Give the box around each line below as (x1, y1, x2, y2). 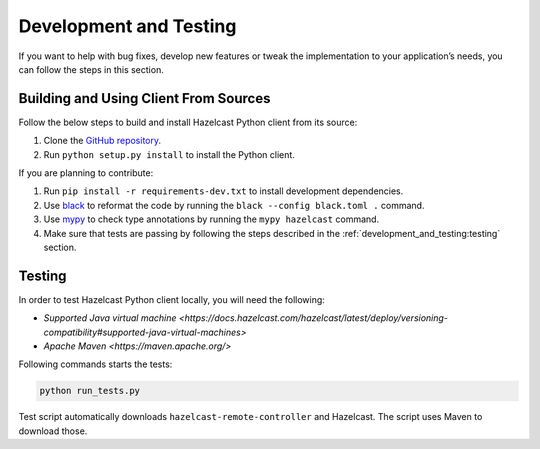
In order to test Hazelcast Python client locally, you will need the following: (18, 293, 325, 305)
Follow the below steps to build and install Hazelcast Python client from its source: (18, 116, 358, 128)
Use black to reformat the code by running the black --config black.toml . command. (43, 199, 425, 211)
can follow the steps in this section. (18, 63, 164, 75)
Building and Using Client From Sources (18, 90, 271, 107)
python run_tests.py (39, 385, 140, 397)
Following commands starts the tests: (18, 358, 173, 370)
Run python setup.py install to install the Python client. (43, 148, 295, 160)
